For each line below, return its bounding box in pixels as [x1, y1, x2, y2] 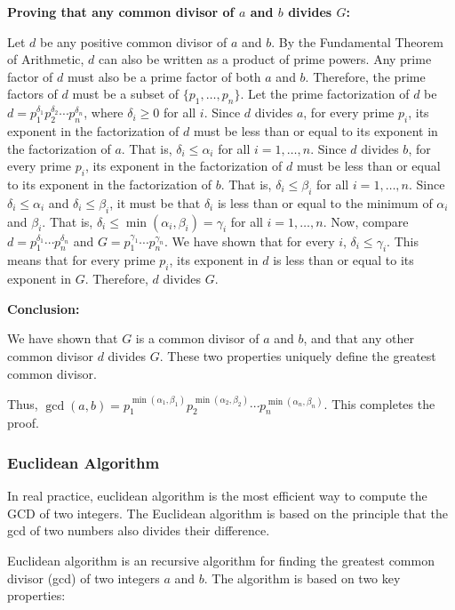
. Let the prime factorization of [240, 84, 410, 103]
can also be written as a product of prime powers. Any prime [98, 50, 432, 68]
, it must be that [109, 193, 201, 212]
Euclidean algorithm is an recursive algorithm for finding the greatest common [7, 550, 435, 569]
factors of [7, 84, 58, 103]
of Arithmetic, [7, 50, 84, 68]
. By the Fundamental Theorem [271, 32, 443, 51]
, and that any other [303, 329, 414, 348]
